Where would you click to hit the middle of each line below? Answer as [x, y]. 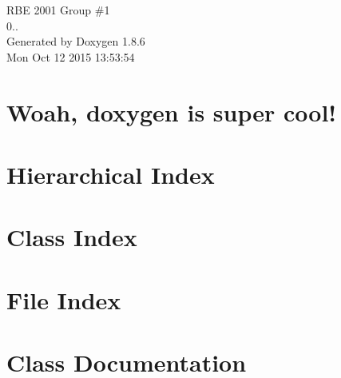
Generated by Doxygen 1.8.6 [76, 41]
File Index [64, 299]
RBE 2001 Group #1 [58, 10]
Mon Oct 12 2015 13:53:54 [71, 56]
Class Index [72, 237]
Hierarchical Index [111, 174]
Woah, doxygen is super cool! [172, 111]
